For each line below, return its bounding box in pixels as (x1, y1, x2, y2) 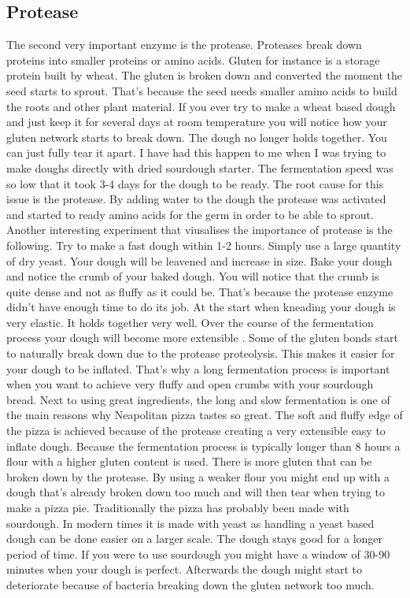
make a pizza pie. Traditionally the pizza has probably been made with (6, 500, 349, 516)
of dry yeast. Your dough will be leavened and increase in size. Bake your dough (6, 252, 393, 269)
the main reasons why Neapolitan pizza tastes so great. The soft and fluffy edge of (6, 407, 403, 423)
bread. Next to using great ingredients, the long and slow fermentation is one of (6, 391, 390, 407)
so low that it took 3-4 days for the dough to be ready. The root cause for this (6, 175, 384, 191)
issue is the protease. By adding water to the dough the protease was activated (6, 191, 386, 207)
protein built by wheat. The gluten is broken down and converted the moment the (6, 67, 403, 84)
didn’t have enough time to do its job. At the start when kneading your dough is (6, 299, 396, 315)
